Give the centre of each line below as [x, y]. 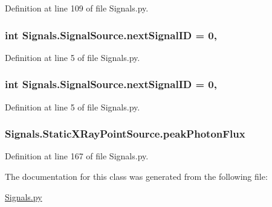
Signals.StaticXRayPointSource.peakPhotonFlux [125, 134]
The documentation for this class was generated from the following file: [136, 177]
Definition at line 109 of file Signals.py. [77, 8]
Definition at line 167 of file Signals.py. [77, 156]
